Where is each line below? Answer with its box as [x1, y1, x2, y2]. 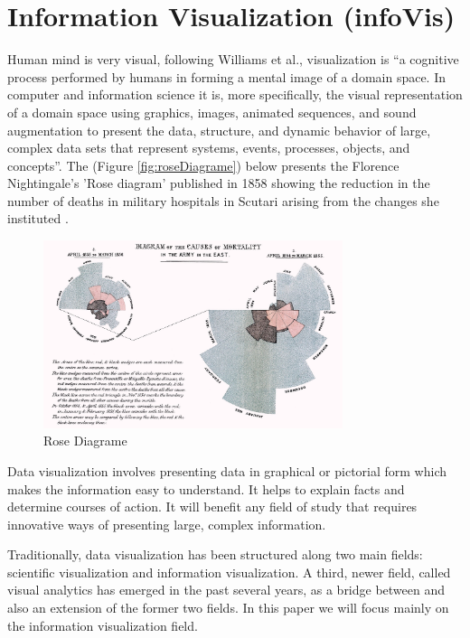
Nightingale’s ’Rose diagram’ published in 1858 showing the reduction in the [7, 174, 430, 192]
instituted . [7, 209, 69, 228]
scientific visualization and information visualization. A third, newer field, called [7, 562, 451, 581]
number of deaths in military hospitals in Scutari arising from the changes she [7, 191, 439, 210]
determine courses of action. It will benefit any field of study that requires [7, 497, 418, 516]
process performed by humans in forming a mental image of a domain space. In [7, 67, 446, 86]
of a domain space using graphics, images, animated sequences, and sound [7, 102, 417, 121]
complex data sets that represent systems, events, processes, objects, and [7, 138, 410, 157]
